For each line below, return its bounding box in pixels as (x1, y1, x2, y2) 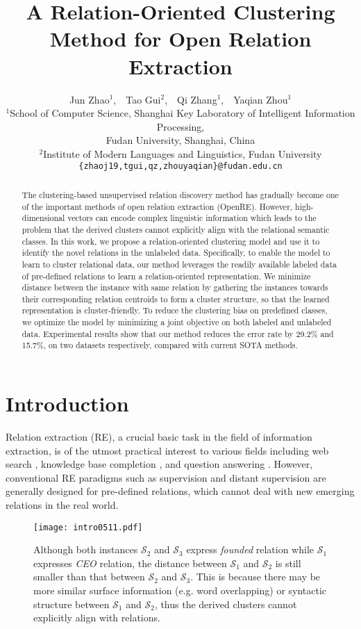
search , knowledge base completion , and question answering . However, (6, 457, 313, 471)
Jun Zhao (69, 92, 110, 106)
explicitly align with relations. (33, 610, 160, 625)
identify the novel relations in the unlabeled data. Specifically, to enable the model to (22, 247, 330, 259)
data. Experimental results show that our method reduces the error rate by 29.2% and (22, 327, 334, 339)
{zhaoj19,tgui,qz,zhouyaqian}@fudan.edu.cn (78, 161, 283, 172)
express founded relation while (186, 542, 314, 557)
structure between (33, 596, 110, 611)
